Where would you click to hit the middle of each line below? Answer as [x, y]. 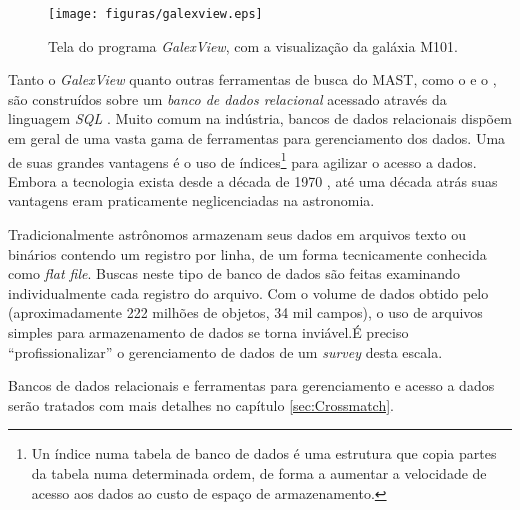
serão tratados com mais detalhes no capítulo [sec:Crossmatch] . [201, 404]
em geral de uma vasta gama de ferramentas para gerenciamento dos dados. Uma [257, 138]
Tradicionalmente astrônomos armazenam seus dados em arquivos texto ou [237, 234]
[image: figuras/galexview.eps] [155, 14]
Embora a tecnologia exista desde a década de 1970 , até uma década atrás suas [253, 180]
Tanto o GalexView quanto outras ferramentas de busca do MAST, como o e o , [252, 79]
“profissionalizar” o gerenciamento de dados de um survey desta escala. [225, 351]
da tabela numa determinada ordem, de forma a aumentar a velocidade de [259, 473]
